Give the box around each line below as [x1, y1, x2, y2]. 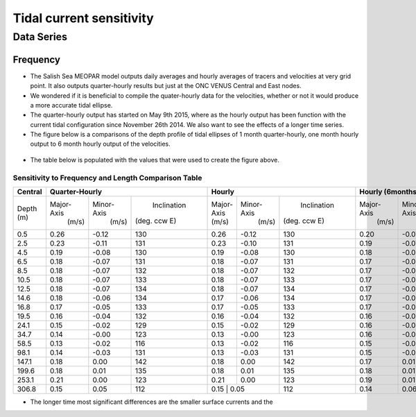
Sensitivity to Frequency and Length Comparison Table [12, 173, 202, 182]
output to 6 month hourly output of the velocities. [30, 139, 171, 148]
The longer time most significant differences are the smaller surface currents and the [30, 398, 273, 406]
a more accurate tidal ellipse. [30, 101, 113, 109]
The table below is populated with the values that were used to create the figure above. [30, 155, 280, 164]
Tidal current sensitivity [12, 10, 154, 26]
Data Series [12, 31, 67, 43]
